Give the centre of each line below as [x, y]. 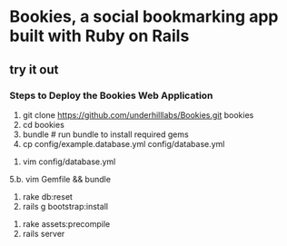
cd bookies [44, 124]
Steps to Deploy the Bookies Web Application [111, 95]
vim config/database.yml [69, 162]
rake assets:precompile [66, 223]
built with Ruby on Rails [99, 36]
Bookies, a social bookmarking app [144, 17]
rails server [44, 233]
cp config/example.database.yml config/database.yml [124, 143]
